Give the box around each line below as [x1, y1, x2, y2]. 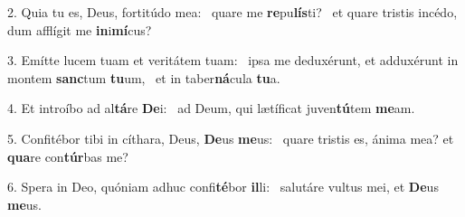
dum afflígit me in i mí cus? [7, 20, 152, 39]
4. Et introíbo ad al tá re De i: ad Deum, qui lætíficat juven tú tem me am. [7, 99, 415, 118]
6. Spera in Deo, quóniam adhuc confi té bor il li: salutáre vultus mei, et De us [7, 177, 439, 196]
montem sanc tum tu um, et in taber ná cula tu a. [7, 68, 280, 87]
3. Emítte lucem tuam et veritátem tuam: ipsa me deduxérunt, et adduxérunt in [7, 51, 459, 70]
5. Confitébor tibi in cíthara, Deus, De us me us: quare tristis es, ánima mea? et [7, 128, 454, 147]
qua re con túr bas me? [7, 146, 128, 165]
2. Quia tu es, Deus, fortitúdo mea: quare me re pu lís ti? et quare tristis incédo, [7, 3, 458, 21]
